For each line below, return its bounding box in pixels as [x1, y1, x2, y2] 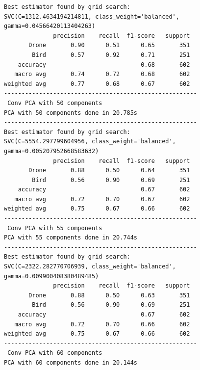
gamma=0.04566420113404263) [4, 23, 96, 30]
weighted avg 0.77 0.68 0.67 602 [4, 80, 190, 87]
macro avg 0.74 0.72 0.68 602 [14, 71, 190, 78]
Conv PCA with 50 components [7, 99, 102, 106]
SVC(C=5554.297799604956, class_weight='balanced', [4, 138, 176, 145]
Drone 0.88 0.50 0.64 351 [28, 167, 190, 174]
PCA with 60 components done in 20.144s [4, 359, 138, 366]
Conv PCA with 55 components [7, 224, 102, 232]
